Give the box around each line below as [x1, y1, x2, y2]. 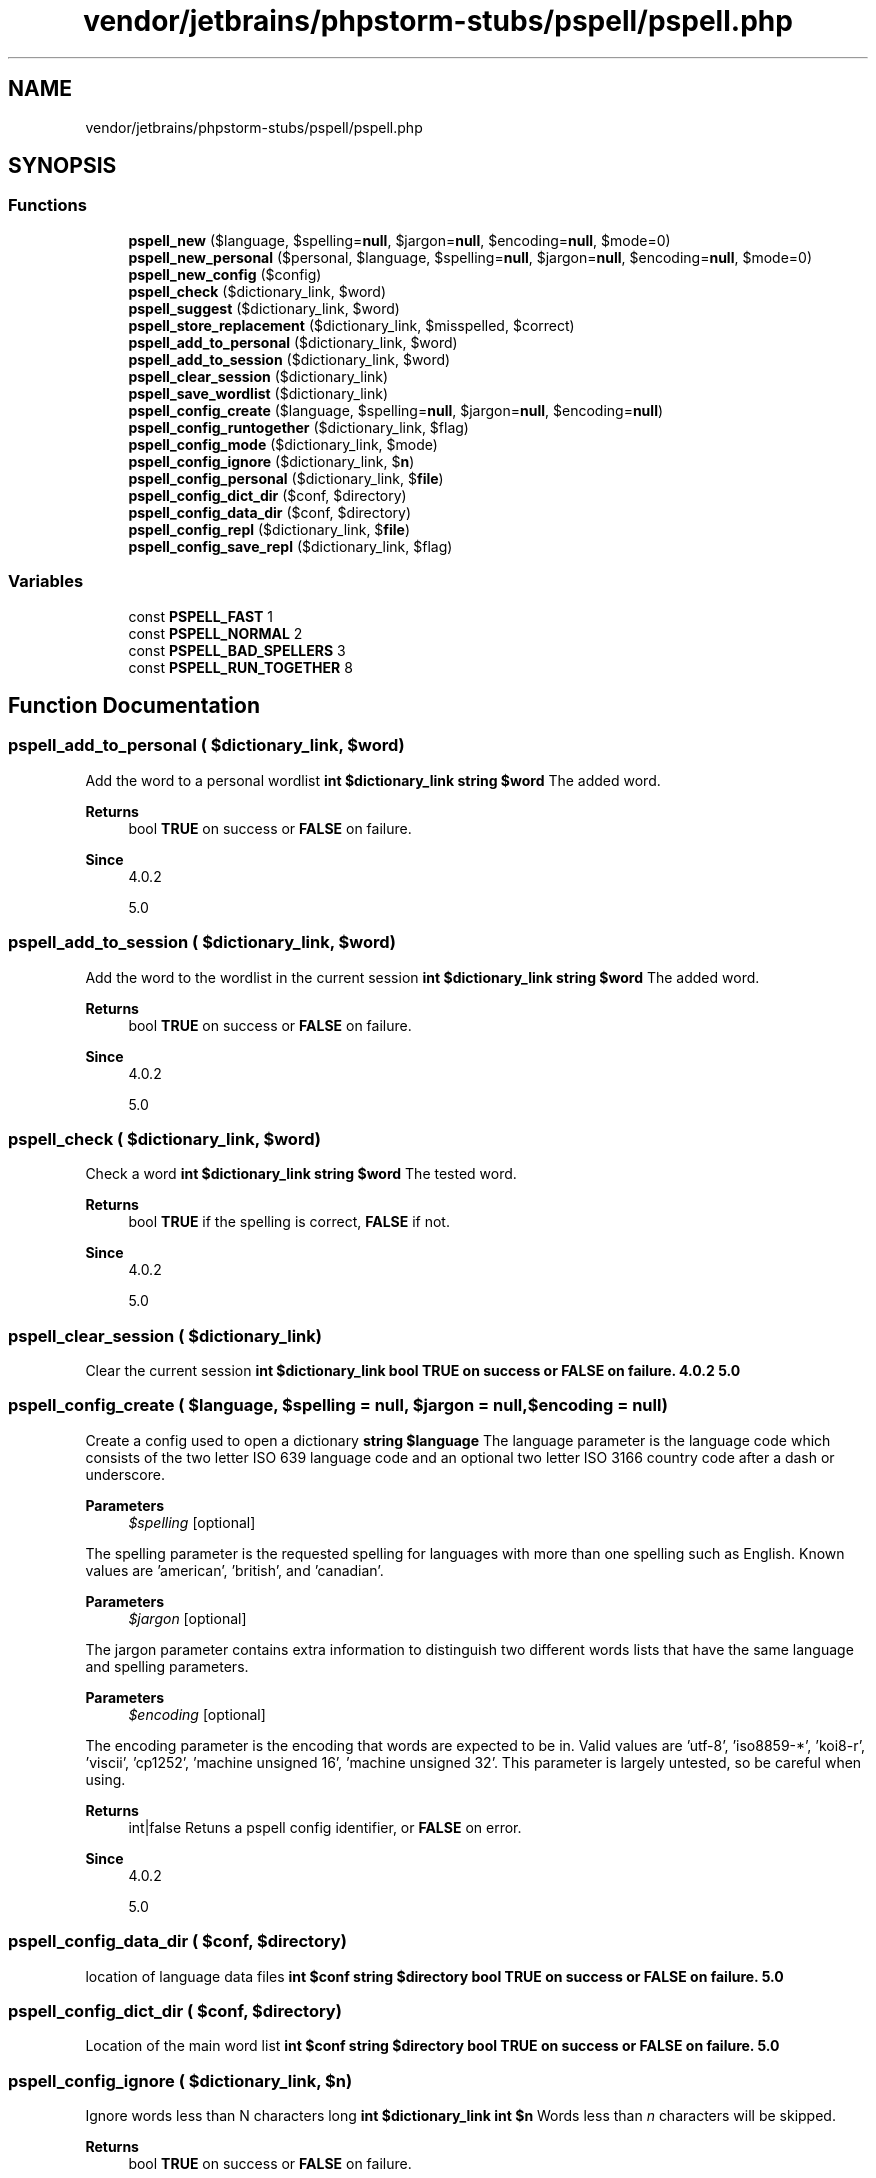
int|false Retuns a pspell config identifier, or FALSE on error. [128, 1818, 522, 1836]
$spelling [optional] [128, 1513, 256, 1531]
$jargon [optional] [128, 1609, 247, 1627]
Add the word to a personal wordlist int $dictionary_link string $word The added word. [85, 771, 661, 789]
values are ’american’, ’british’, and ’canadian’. [85, 1561, 384, 1579]
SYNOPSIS [8, 153, 117, 179]
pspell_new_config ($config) [128, 265, 322, 283]
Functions [8, 195, 87, 216]
